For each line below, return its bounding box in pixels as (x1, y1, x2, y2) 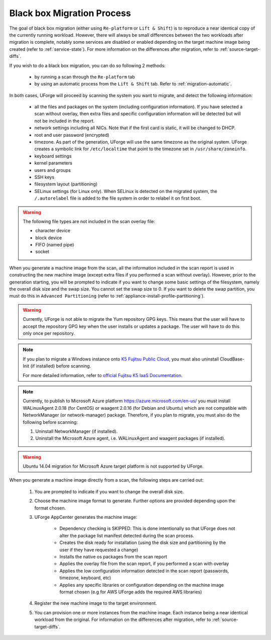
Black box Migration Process (9, 8, 131, 19)
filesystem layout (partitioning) (34, 181, 98, 187)
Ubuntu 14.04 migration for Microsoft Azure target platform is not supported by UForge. (23, 463, 204, 470)
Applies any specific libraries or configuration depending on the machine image (59, 582, 224, 588)
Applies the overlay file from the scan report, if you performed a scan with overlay (59, 561, 229, 567)
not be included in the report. (34, 118, 95, 124)
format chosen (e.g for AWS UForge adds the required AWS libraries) (59, 589, 202, 595)
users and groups (34, 167, 71, 173)
